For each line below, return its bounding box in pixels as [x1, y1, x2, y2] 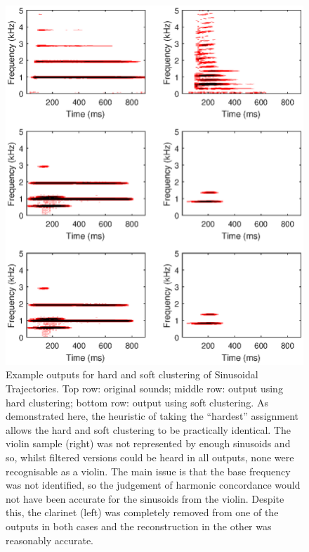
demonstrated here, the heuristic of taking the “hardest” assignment [6, 409, 299, 423]
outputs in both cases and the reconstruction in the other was [6, 518, 272, 533]
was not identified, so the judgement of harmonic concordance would [6, 477, 301, 492]
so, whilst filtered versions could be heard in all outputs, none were [6, 449, 294, 464]
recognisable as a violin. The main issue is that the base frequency [6, 463, 291, 478]
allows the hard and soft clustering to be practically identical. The [6, 422, 291, 437]
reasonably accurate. [6, 532, 93, 547]
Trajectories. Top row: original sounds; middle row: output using [6, 380, 283, 395]
